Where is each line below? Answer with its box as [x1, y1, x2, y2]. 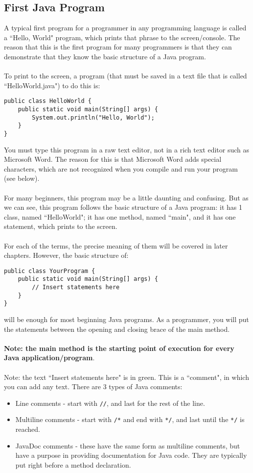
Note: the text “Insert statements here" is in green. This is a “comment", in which [4, 372, 249, 382]
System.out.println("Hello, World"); [32, 114, 155, 121]
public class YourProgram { [4, 267, 95, 274]
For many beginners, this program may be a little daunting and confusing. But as [4, 192, 249, 202]
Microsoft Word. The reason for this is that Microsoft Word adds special [4, 154, 222, 164]
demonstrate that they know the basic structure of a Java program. [4, 51, 206, 61]
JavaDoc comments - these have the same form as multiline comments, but [15, 440, 240, 450]
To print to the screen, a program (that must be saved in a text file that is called [4, 71, 247, 81]
